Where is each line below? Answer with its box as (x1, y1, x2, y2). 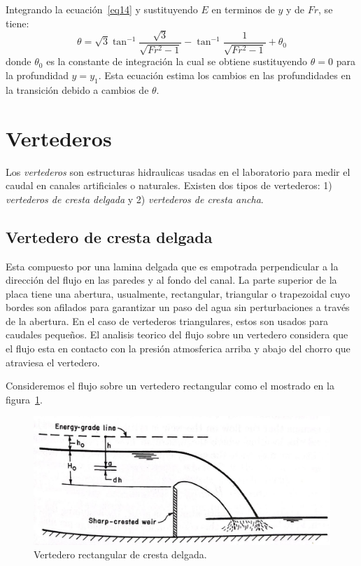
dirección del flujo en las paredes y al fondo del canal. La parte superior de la (6, 272, 337, 287)
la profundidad (6, 68, 69, 83)
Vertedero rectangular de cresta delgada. (34, 547, 207, 562)
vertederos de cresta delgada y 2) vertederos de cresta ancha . (6, 191, 264, 206)
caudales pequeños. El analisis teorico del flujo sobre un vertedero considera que (6, 327, 348, 342)
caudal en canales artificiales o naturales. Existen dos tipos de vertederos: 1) (6, 178, 332, 193)
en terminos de (211, 2, 275, 16)
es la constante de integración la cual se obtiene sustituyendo (46, 54, 308, 69)
